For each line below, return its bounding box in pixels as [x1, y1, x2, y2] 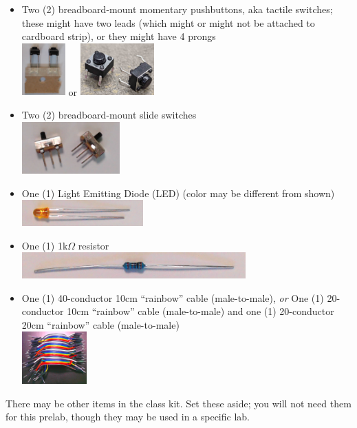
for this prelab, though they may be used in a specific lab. [6, 409, 250, 424]
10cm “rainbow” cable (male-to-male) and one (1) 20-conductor [67, 304, 334, 318]
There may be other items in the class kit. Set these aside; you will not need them [6, 396, 351, 410]
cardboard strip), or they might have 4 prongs [21, 29, 216, 43]
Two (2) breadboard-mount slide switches [21, 107, 197, 121]
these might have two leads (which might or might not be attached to [21, 15, 315, 30]
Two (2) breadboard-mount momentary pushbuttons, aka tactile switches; [21, 2, 333, 16]
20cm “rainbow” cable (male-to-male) [21, 317, 180, 332]
